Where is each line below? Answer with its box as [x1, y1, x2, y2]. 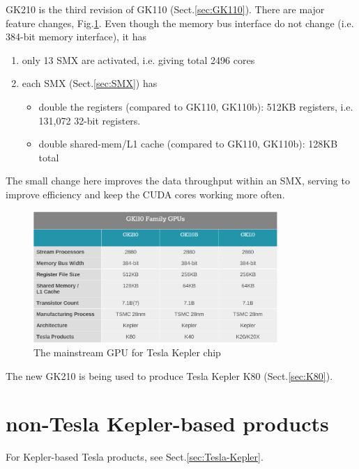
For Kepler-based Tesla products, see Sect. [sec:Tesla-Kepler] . [6, 450, 263, 464]
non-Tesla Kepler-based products [6, 409, 329, 438]
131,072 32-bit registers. [38, 113, 141, 127]
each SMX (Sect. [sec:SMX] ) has [22, 76, 158, 90]
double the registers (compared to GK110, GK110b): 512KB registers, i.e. [38, 99, 353, 113]
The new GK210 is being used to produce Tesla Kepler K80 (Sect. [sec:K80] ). [6, 368, 333, 383]
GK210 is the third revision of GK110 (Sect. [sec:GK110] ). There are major [6, 2, 325, 16]
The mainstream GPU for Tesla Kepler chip [33, 345, 221, 360]
